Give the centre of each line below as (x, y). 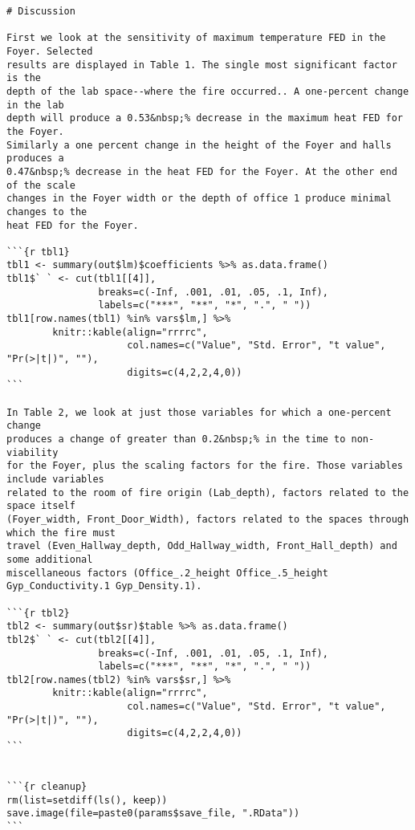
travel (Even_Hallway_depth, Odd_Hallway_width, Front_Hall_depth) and (202, 546)
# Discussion (41, 11)
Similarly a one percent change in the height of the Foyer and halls (199, 145)
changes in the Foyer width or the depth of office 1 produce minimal (199, 199)
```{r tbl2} (38, 613)
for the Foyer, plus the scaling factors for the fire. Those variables (205, 466)
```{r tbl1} (38, 252)
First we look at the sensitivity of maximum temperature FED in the (196, 38)
